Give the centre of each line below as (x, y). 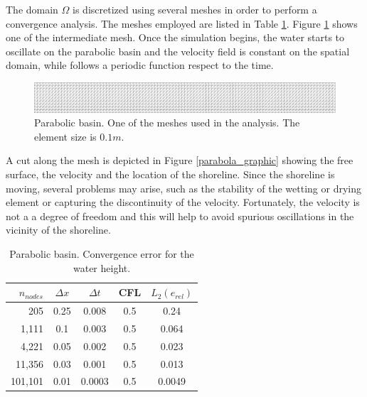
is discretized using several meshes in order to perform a (195, 9)
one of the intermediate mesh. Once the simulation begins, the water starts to (175, 37)
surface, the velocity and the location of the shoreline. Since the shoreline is (170, 174)
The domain (32, 9)
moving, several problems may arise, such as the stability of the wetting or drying (183, 188)
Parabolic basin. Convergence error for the (102, 253)
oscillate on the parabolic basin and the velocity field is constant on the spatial (178, 51)
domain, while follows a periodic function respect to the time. (140, 65)
